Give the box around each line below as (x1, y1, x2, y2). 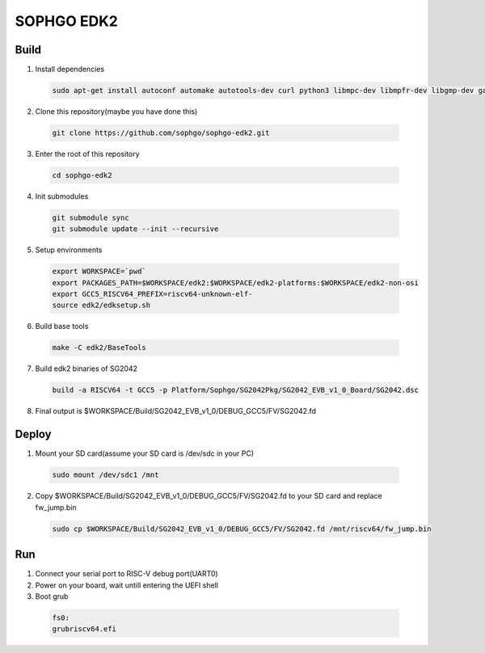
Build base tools (35, 322, 89, 331)
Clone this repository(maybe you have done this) (35, 107, 198, 116)
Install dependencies (35, 65, 105, 74)
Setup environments (35, 245, 103, 255)
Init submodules (35, 191, 89, 201)
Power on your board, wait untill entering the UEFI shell (35, 580, 218, 590)
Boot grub (35, 591, 69, 601)
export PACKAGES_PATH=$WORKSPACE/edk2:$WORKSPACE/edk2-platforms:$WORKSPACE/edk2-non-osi (52, 278, 420, 287)
